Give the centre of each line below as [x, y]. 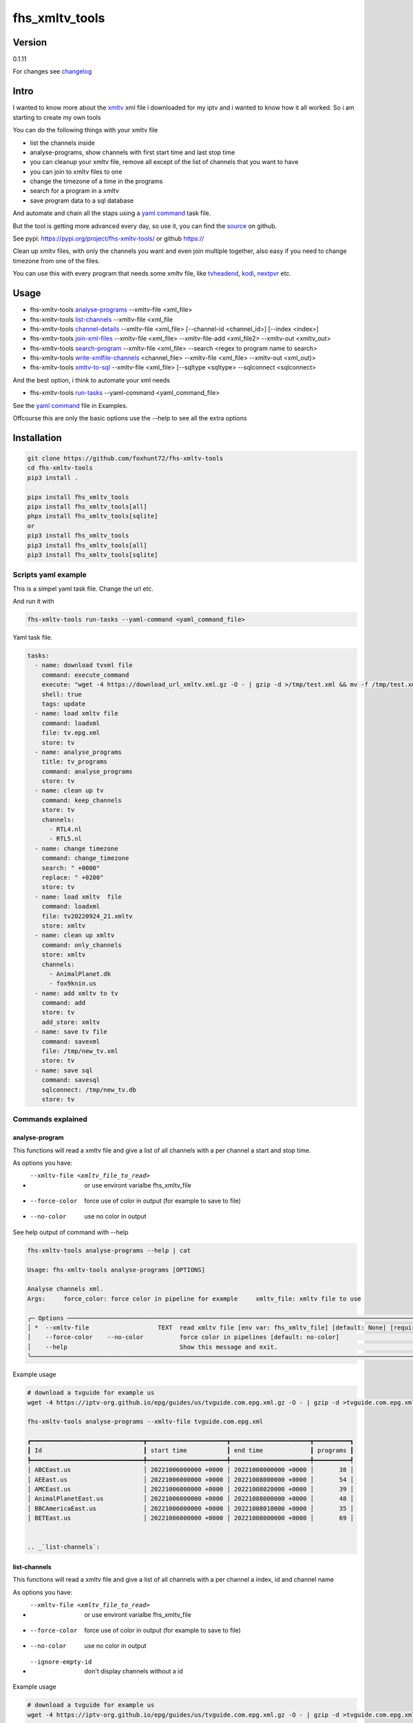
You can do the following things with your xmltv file [85, 130]
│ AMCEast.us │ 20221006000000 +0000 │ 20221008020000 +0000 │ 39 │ [191, 1489]
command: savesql [71, 1080]
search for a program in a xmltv [75, 191]
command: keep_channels [82, 800]
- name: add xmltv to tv [76, 993]
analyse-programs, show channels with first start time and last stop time [133, 152]
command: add [64, 1003]
